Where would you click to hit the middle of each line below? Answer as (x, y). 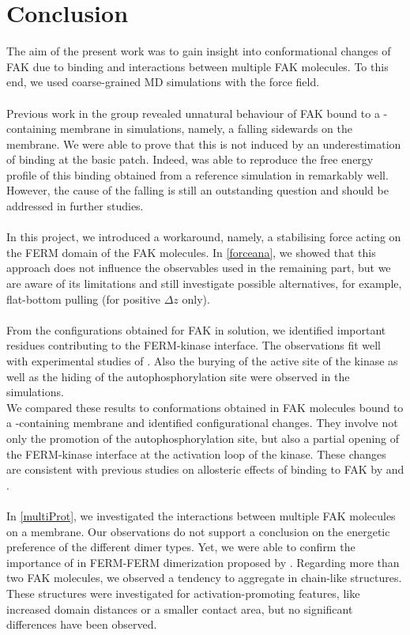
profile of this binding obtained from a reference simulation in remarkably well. (197, 174)
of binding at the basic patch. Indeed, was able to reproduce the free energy (190, 159)
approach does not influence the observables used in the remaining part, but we (199, 268)
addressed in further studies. (75, 206)
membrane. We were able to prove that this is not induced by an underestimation (204, 144)
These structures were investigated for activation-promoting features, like (183, 593)
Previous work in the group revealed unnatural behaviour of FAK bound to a (193, 113)
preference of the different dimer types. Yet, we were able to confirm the (181, 547)
